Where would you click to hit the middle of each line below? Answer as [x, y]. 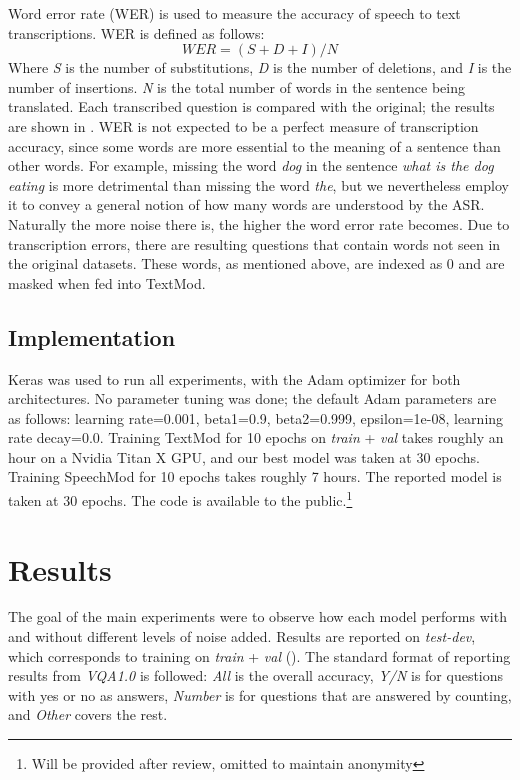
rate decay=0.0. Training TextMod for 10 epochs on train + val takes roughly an [256, 437]
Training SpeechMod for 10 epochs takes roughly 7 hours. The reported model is [255, 476]
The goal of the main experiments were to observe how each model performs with [257, 616]
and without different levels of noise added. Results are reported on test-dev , [242, 636]
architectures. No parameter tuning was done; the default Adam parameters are [252, 398]
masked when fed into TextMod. [107, 282]
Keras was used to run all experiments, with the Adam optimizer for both [234, 378]
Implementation [92, 336]
